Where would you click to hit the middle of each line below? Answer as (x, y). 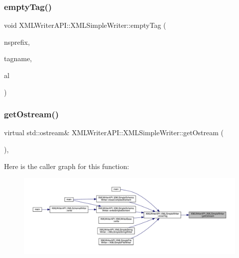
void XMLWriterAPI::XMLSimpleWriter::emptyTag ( (85, 25)
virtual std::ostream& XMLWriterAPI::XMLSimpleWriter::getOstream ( (114, 132)
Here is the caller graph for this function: (67, 166)
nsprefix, (17, 42)
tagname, (18, 58)
